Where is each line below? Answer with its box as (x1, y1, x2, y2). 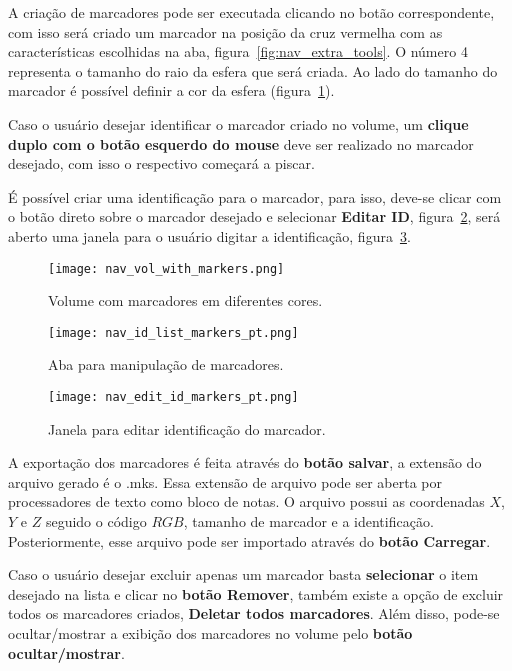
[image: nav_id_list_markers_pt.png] (48, 325, 299, 340)
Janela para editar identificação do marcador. (48, 418, 326, 439)
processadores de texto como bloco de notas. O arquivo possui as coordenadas (8, 491, 485, 512)
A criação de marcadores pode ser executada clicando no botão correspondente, (8, 2, 495, 22)
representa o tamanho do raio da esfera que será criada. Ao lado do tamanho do (8, 60, 498, 81)
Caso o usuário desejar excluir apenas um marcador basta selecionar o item (8, 564, 479, 585)
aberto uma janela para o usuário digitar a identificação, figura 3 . (8, 225, 411, 246)
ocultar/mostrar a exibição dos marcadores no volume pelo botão (8, 623, 413, 644)
